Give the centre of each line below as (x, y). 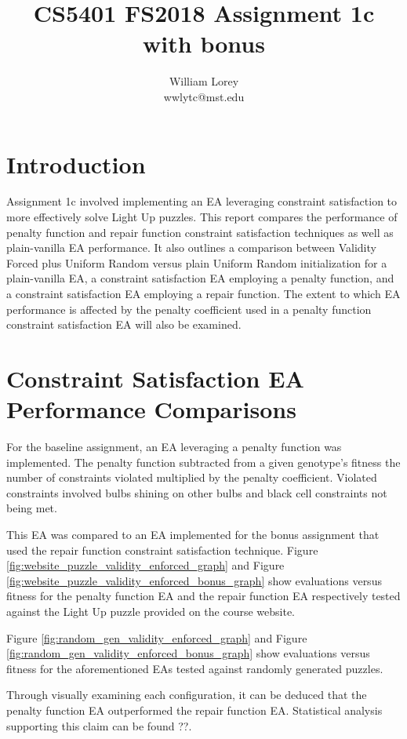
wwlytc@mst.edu (204, 96)
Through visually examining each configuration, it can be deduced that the (187, 695)
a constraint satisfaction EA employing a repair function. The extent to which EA (203, 293)
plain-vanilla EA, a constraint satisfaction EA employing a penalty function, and (200, 278)
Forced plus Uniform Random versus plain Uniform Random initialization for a (197, 262)
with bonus (204, 44)
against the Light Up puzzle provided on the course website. (151, 612)
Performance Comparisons (151, 409)
